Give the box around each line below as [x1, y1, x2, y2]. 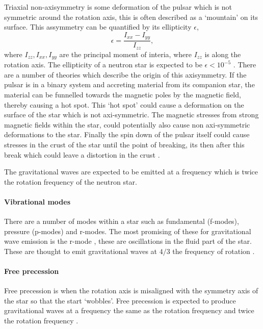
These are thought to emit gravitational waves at [4, 245, 157, 256]
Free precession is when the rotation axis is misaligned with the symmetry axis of [4, 285, 258, 296]
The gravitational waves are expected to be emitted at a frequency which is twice [4, 166, 258, 177]
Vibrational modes [4, 196, 71, 207]
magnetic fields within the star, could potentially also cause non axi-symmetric [4, 119, 250, 130]
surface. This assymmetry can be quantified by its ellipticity [4, 21, 192, 32]
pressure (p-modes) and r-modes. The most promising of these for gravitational [4, 225, 251, 236]
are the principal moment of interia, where [59, 48, 192, 59]
